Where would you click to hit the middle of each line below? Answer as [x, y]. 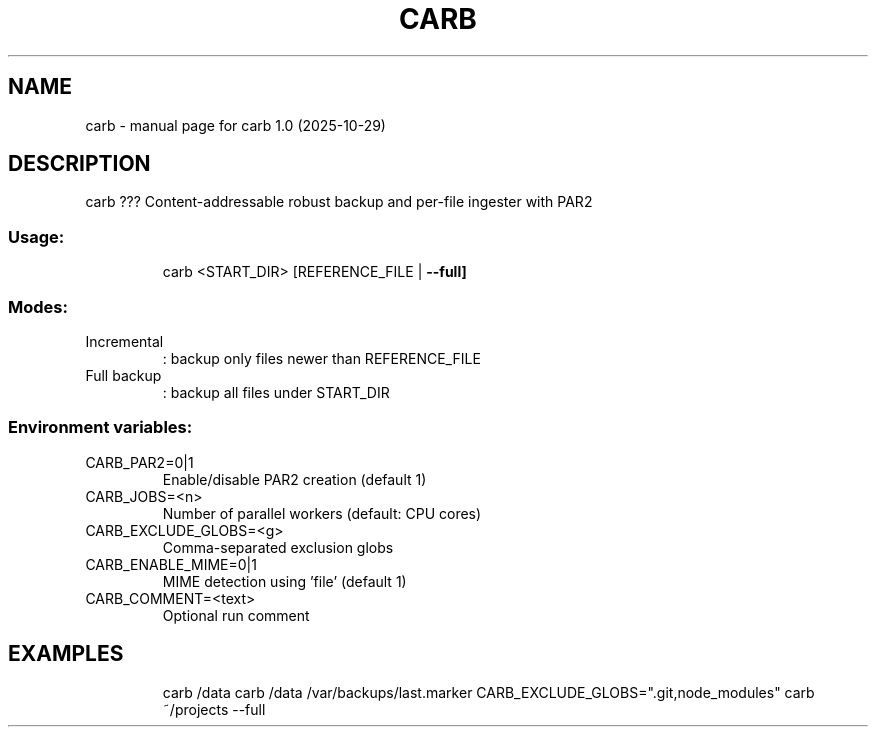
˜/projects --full [214, 709]
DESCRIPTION [79, 164]
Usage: [36, 236]
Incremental [124, 341]
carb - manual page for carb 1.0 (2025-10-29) [235, 125]
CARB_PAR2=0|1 [139, 462]
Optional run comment [236, 615]
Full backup [123, 375]
